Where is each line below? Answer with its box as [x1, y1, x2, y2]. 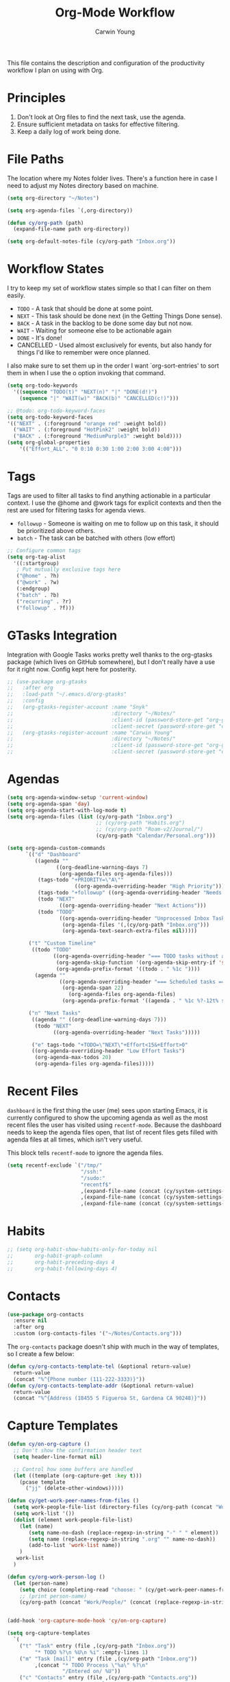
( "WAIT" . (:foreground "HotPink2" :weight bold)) [13, 427, 161, 434]
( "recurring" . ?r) [16, 598, 72, 605]
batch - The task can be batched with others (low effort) [16, 534, 176, 542]
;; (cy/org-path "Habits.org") [95, 820, 186, 827]
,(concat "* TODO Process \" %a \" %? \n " [34, 1661, 149, 1668]
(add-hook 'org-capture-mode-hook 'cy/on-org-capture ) [7, 1618, 167, 1624]
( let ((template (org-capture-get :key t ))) [13, 1472, 142, 1479]
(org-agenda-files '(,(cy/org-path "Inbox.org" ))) [62, 921, 210, 928]
